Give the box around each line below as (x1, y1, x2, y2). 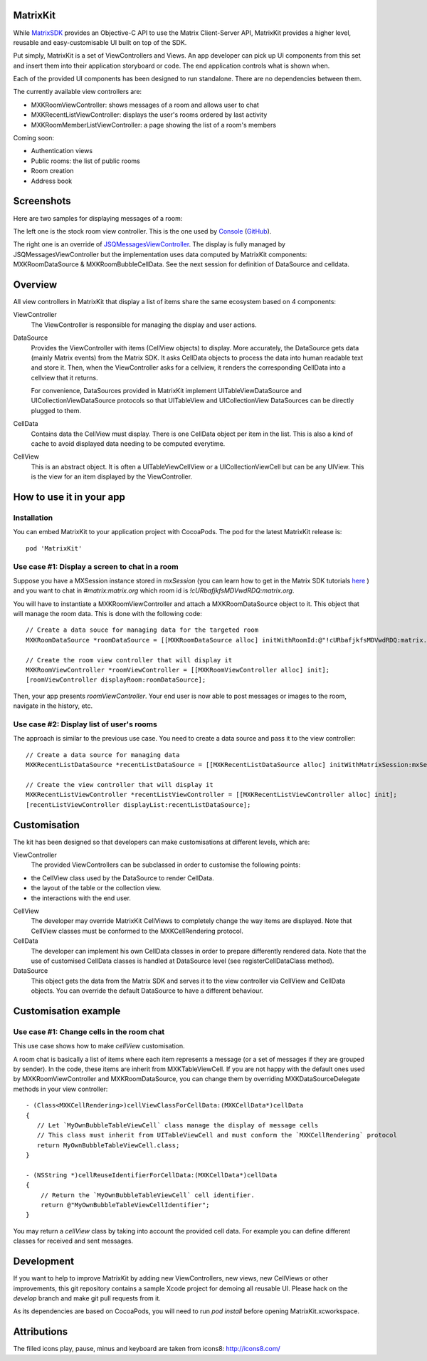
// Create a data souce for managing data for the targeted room (26, 626, 259, 634)
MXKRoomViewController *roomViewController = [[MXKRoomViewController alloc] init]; (26, 666, 330, 674)
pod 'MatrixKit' (26, 544, 83, 552)
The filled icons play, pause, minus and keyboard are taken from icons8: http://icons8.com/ (13, 1345, 280, 1353)
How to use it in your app (13, 491, 126, 504)
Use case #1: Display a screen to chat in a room (13, 561, 179, 571)
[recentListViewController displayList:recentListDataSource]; (26, 801, 251, 808)
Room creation (31, 167, 74, 175)
